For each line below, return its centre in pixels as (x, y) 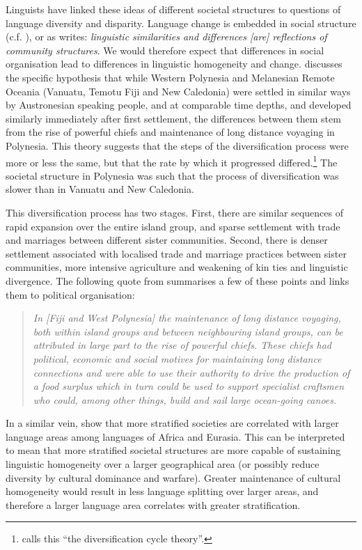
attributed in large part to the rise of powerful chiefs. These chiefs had (182, 345)
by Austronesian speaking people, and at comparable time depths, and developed (179, 105)
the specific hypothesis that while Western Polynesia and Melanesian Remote (170, 77)
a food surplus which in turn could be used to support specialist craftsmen (189, 386)
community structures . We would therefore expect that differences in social (165, 50)
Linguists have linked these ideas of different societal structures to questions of (173, 9)
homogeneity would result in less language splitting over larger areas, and (162, 491)
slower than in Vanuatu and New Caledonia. (100, 189)
